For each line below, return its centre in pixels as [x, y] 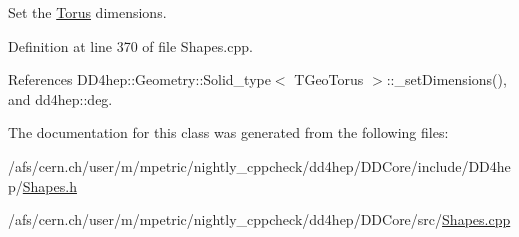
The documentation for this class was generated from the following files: [228, 132]
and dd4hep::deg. [60, 98]
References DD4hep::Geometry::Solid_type [139, 79]
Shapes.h [49, 185]
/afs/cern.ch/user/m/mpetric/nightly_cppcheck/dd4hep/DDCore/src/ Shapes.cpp [259, 219]
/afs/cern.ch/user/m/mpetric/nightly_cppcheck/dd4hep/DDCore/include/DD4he [259, 165]
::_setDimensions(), [446, 79]
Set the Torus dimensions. [87, 12]
